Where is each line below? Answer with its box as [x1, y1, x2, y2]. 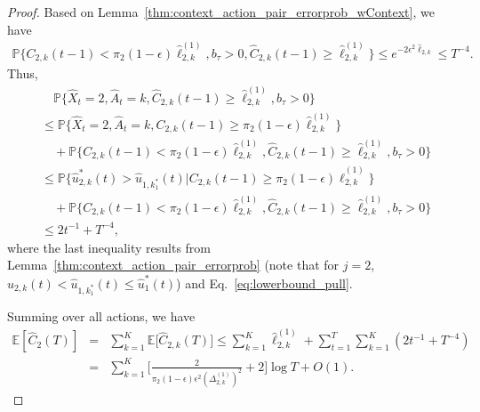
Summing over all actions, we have [7, 306, 196, 325]
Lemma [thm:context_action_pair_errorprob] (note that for [7, 255, 340, 274]
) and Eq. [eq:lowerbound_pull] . [176, 273, 353, 292]
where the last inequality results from [7, 238, 212, 256]
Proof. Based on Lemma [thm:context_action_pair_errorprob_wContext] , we [7, 3, 435, 20]
